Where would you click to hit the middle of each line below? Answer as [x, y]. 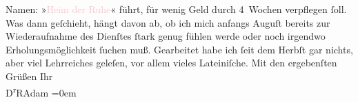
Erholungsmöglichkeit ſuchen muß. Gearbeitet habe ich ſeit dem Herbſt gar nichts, [179, 49]
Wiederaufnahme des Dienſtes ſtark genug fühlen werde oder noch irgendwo [166, 36]
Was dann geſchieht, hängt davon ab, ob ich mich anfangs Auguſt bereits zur [168, 22]
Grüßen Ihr [29, 76]
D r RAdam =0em [41, 91]
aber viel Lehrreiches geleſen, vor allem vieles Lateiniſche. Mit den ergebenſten [171, 63]
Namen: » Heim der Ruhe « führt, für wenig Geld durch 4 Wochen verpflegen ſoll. [176, 9]
